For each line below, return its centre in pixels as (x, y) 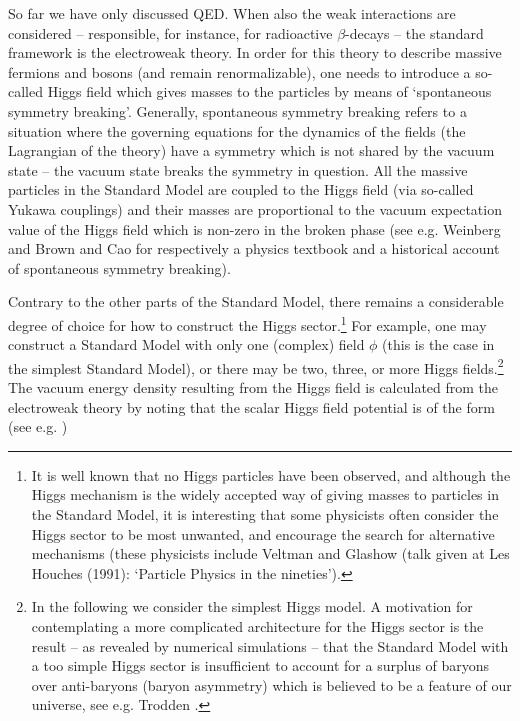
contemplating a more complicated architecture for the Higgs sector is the (257, 625)
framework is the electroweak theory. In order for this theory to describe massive (255, 52)
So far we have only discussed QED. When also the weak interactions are (232, 13)
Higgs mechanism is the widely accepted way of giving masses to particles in (265, 494)
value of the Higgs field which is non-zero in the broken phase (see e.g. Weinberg (254, 228)
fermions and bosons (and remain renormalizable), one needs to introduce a (239, 71)
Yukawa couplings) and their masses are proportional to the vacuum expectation (255, 208)
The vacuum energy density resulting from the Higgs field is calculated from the (253, 387)
